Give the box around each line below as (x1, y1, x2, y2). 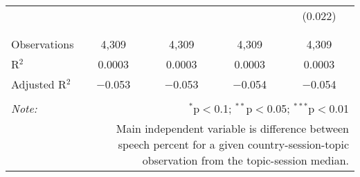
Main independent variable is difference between (116, 120, 349, 136)
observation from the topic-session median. (142, 152, 349, 168)
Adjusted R (11, 76, 66, 92)
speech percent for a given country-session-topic (118, 136, 349, 152)
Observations (11, 36, 74, 52)
